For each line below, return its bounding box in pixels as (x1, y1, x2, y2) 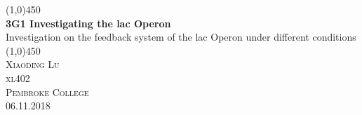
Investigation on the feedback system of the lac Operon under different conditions (6, 29, 356, 44)
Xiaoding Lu (6, 57, 60, 72)
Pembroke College (6, 84, 89, 99)
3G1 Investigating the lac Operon (6, 15, 171, 30)
